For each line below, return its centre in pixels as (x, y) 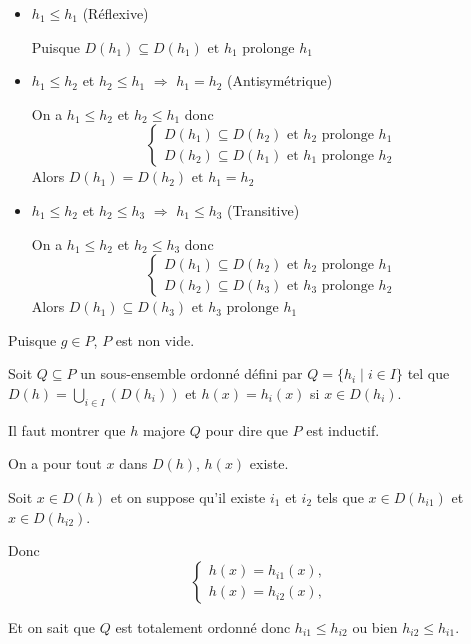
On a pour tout (55, 463)
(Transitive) (263, 209)
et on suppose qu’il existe (188, 496)
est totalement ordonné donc (203, 626)
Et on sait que (51, 626)
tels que (340, 496)
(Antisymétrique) (280, 80)
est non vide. (155, 339)
